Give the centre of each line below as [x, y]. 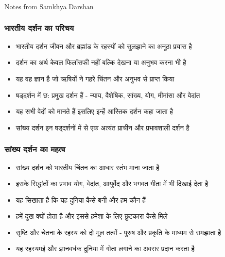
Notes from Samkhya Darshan [49, 6]
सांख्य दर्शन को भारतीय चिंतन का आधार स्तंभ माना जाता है [87, 167]
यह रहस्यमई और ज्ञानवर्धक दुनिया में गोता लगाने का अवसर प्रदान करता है [105, 249]
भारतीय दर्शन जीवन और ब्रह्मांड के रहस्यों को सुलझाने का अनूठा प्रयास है [104, 46]
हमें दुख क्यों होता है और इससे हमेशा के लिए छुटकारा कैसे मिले [92, 216]
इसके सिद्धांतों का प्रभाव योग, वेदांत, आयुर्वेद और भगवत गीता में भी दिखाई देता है [112, 184]
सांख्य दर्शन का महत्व [35, 149]
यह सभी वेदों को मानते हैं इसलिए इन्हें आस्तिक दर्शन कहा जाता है [95, 111]
